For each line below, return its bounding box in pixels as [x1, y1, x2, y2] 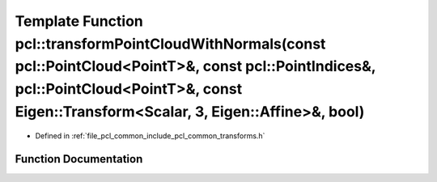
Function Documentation [15, 152, 143, 166]
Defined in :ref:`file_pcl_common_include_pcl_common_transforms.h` [35, 130, 265, 141]
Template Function [15, 12, 143, 30]
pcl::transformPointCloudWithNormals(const [15, 35, 326, 53]
